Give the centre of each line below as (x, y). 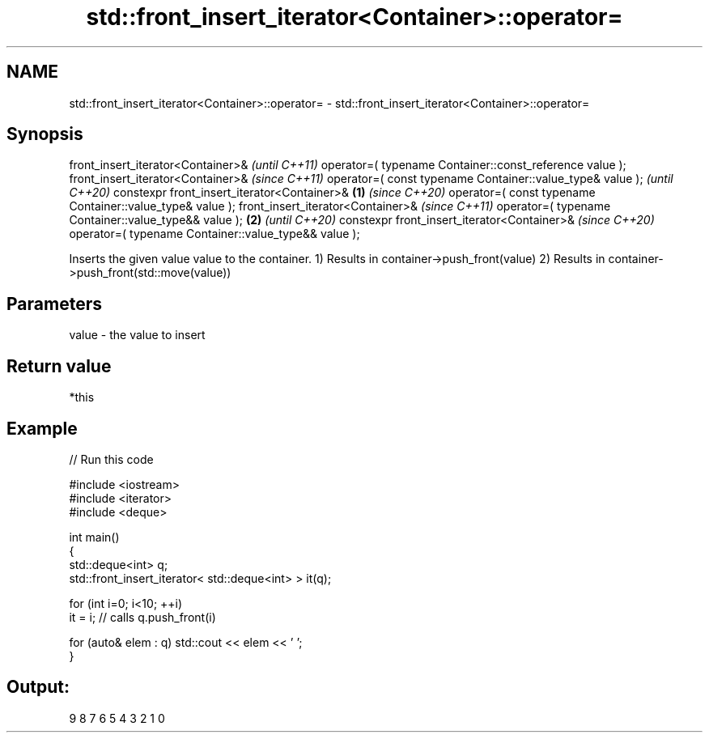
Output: (38, 687)
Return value (59, 366)
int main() (94, 537)
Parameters (54, 304)
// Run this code (111, 459)
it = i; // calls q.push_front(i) (142, 617)
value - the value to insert (137, 335)
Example (42, 428)
